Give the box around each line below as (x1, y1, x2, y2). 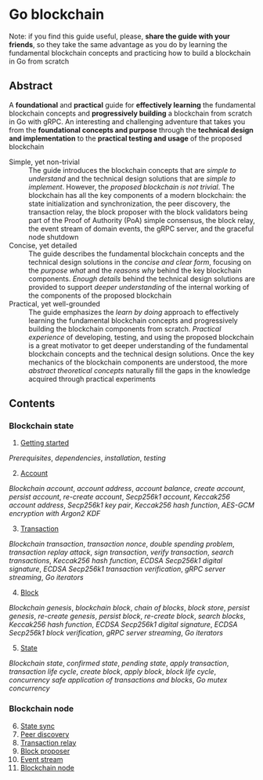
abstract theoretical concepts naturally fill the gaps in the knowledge (28, 365, 251, 375)
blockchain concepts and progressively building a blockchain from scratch (9, 108, 253, 118)
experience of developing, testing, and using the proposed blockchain (28, 332, 254, 342)
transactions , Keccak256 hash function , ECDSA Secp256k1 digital (9, 556, 223, 566)
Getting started (20, 438, 70, 448)
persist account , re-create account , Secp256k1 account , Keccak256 (9, 493, 230, 502)
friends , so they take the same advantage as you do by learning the (9, 39, 228, 49)
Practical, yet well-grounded (9, 298, 101, 308)
